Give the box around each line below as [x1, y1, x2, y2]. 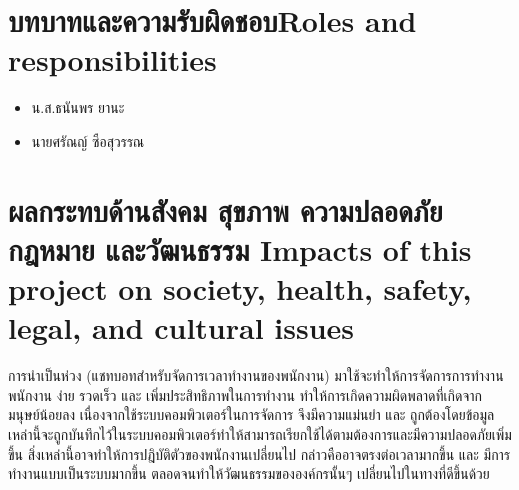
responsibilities [8, 39, 217, 80]
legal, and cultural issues [8, 307, 355, 348]
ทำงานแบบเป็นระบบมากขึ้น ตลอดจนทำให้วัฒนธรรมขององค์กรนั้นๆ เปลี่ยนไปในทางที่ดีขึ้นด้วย [8, 463, 490, 484]
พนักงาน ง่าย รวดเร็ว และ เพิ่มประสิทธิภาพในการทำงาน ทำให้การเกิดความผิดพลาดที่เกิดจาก [8, 384, 483, 405]
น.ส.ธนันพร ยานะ [31, 97, 125, 118]
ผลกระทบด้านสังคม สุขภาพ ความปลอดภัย [8, 189, 443, 230]
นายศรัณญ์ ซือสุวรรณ [31, 130, 145, 151]
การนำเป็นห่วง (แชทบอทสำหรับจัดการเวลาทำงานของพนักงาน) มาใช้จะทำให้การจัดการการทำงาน [8, 365, 504, 386]
